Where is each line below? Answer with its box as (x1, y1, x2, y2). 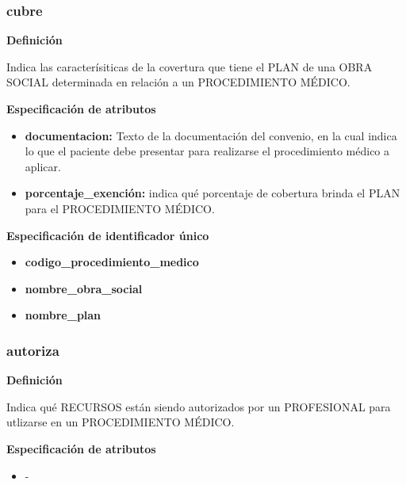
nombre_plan (25, 307, 101, 323)
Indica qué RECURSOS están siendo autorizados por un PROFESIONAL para (6, 398, 391, 414)
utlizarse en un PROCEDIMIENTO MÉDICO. (6, 414, 235, 430)
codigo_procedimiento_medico (25, 254, 199, 270)
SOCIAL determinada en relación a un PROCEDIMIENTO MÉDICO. (6, 74, 350, 90)
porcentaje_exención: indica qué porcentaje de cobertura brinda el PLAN (25, 185, 400, 201)
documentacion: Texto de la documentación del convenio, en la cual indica (25, 127, 397, 143)
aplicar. (25, 158, 61, 174)
